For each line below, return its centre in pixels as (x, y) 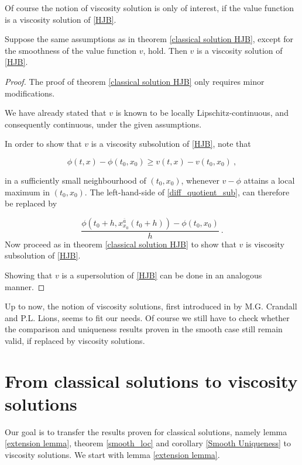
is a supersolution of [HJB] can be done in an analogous (162, 275)
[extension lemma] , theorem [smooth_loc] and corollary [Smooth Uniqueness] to (148, 443)
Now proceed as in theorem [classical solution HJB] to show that (121, 244)
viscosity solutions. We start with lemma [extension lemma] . (112, 454)
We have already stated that (56, 113)
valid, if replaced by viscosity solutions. (75, 340)
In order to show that (43, 144)
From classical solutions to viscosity (151, 380)
